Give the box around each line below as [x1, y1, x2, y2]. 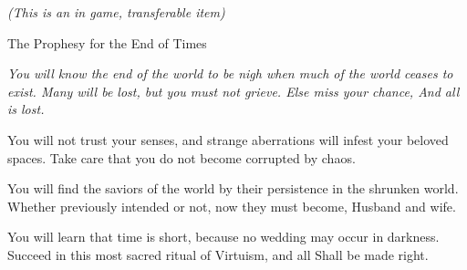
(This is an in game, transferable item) [7, 3, 225, 21]
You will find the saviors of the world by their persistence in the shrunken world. [7, 179, 459, 198]
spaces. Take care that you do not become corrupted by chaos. [7, 148, 356, 167]
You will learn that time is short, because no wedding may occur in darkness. [7, 227, 440, 246]
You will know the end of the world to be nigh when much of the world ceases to [7, 64, 453, 83]
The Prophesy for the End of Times [7, 33, 207, 52]
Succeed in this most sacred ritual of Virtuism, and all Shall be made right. [7, 244, 429, 264]
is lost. [7, 99, 45, 119]
